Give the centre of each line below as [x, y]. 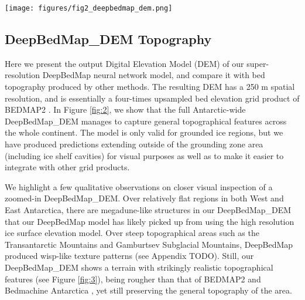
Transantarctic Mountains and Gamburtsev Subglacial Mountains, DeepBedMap [149, 244]
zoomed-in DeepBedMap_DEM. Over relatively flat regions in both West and [144, 198]
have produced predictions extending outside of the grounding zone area [134, 144]
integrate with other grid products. [67, 167]
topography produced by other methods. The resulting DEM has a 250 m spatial [150, 87]
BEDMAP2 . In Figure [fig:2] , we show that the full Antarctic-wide [125, 109]
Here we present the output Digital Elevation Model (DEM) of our [124, 63]
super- [258, 63]
